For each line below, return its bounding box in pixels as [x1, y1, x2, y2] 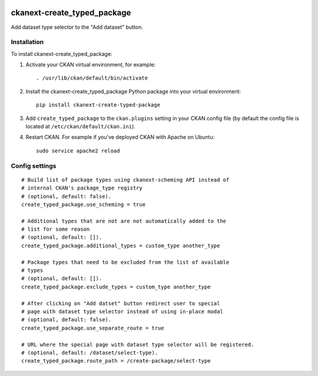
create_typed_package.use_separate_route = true [21, 324, 164, 331]
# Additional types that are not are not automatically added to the [21, 218, 227, 224]
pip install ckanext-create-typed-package [36, 102, 161, 108]
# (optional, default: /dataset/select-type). [21, 349, 158, 356]
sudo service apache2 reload [36, 147, 120, 154]
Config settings [11, 162, 57, 170]
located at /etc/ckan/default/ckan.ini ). [25, 123, 135, 129]
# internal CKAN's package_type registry [21, 185, 143, 191]
